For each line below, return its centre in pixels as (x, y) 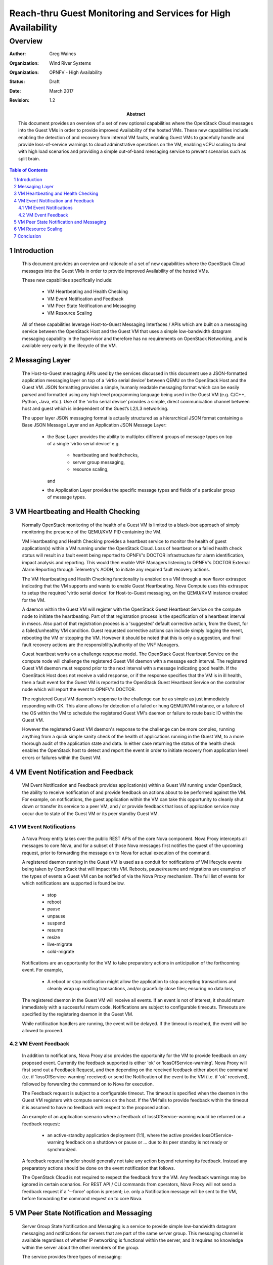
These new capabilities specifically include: (67, 280)
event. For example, (42, 970)
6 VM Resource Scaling (38, 229)
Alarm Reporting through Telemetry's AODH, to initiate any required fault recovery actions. (116, 570)
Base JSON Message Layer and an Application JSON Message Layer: (94, 425)
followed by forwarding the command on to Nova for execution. (88, 1084)
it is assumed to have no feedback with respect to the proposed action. (96, 1107)
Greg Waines (63, 54)
